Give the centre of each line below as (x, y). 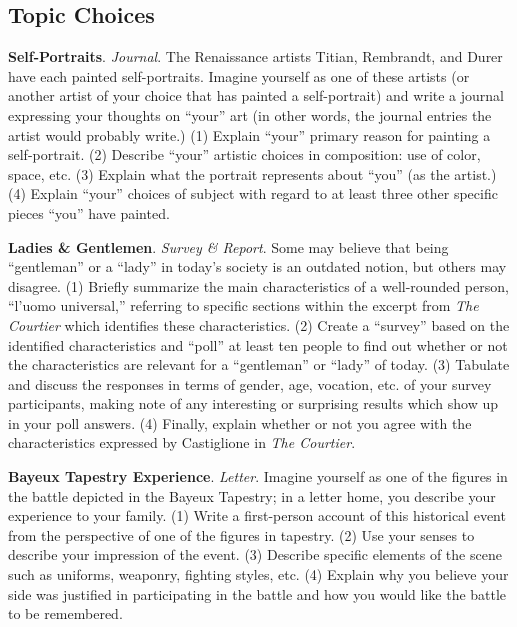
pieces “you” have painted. (89, 212)
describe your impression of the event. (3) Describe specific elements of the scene (255, 554)
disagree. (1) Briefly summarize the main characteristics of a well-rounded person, (258, 285)
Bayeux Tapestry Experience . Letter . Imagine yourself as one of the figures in (258, 476)
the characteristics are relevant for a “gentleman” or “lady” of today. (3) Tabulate (259, 364)
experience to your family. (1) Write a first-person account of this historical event (257, 515)
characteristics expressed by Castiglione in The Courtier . (182, 442)
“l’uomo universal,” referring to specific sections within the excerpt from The (243, 305)
